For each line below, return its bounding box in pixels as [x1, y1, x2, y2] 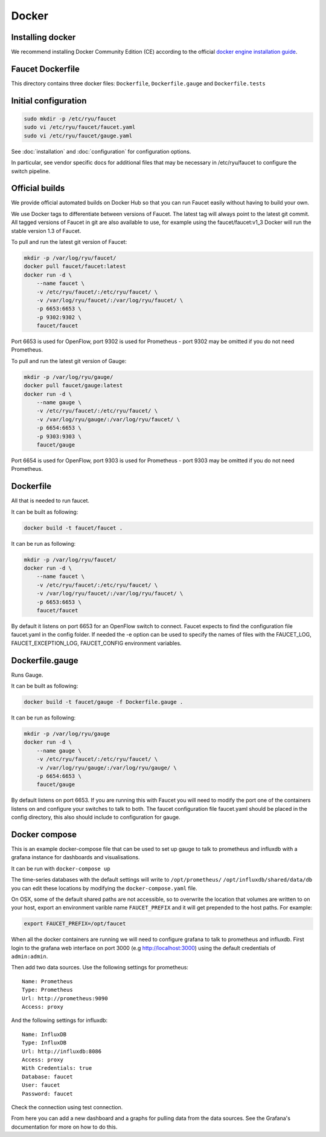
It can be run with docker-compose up [11, 865, 111, 872]
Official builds [11, 183, 65, 194]
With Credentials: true [22, 1065, 92, 1072]
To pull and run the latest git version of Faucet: [11, 238, 127, 245]
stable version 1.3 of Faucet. [11, 227, 81, 234]
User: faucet [22, 1082, 60, 1089]
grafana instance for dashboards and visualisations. [11, 854, 140, 861]
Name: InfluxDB [22, 1031, 67, 1038]
